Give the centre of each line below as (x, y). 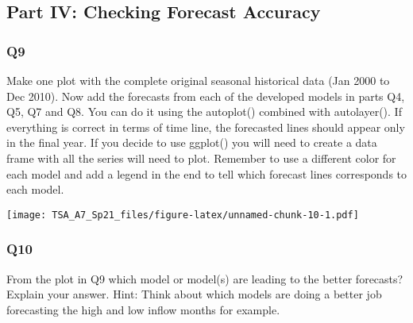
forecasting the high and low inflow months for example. (143, 309)
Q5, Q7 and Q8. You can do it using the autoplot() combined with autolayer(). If (204, 112)
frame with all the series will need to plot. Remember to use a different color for (201, 158)
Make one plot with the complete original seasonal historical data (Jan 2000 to (198, 80)
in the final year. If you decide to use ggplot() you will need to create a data (192, 142)
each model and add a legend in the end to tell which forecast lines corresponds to (207, 173)
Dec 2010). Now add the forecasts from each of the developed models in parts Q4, (206, 96)
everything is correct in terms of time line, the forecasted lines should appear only (206, 127)
